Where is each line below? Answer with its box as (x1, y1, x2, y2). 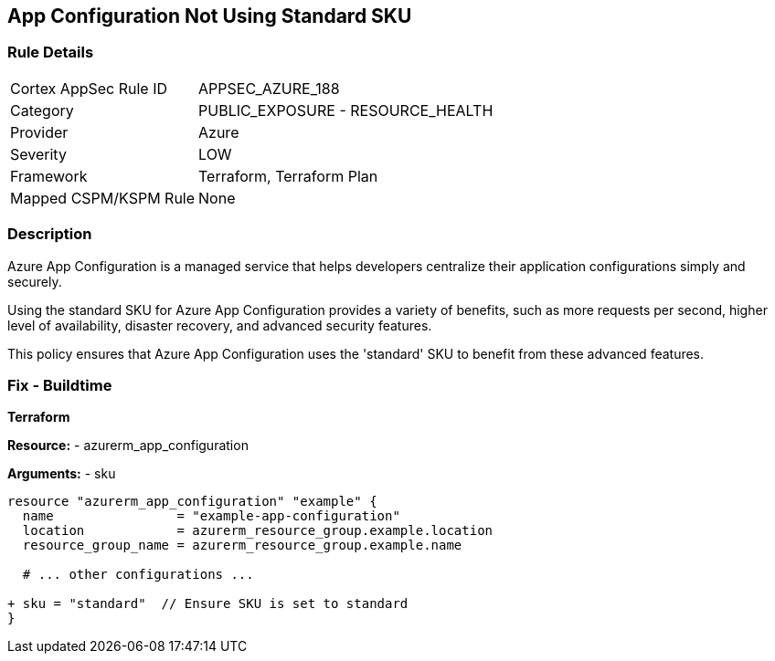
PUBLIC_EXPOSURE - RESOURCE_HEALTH (198, 100, 494, 120)
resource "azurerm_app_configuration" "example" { (7, 494, 377, 509)
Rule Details (7, 43, 94, 62)
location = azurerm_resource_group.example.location (22, 523, 494, 539)
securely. (7, 273, 62, 289)
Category (10, 100, 74, 120)
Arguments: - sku (7, 466, 116, 482)
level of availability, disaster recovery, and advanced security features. (7, 317, 432, 333)
